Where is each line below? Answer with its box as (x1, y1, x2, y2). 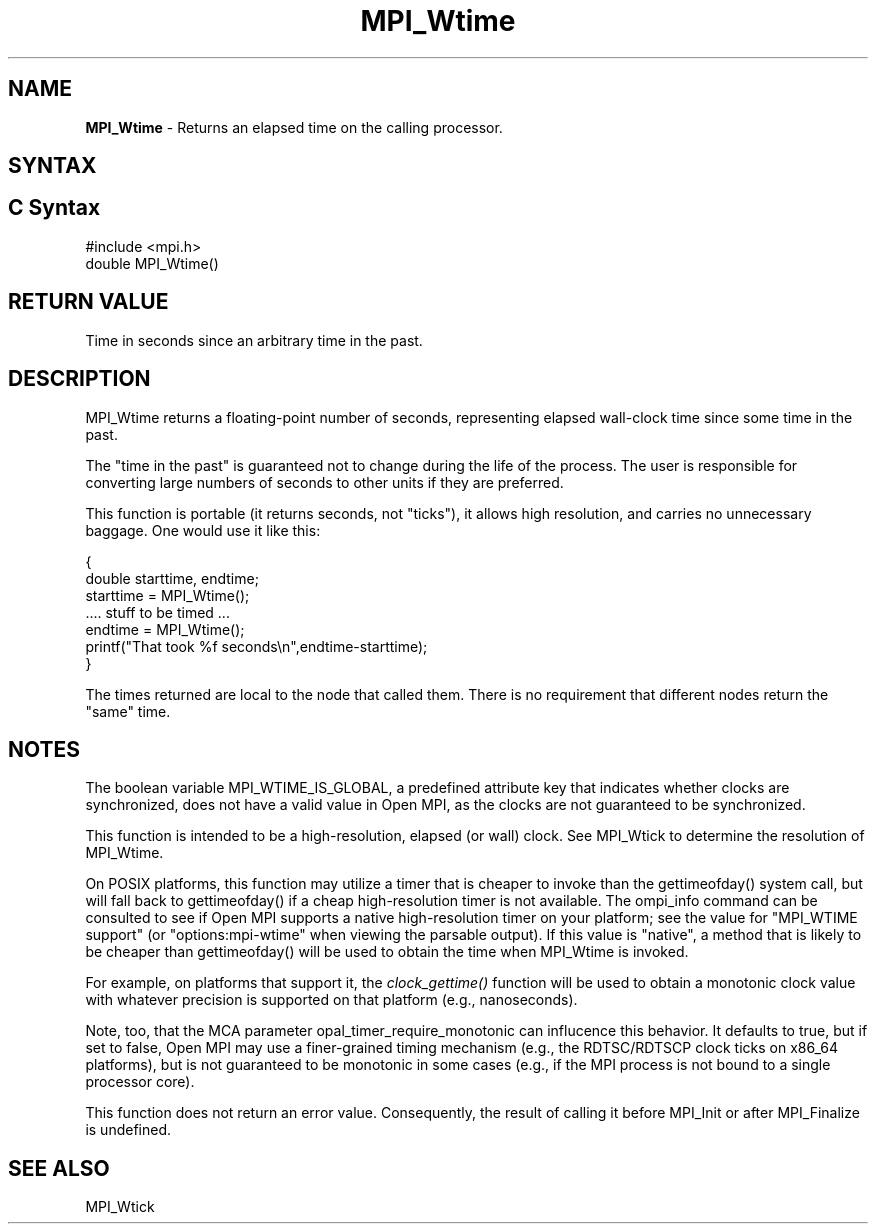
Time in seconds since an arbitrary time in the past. (85, 331, 423, 349)
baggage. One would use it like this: (85, 521, 321, 539)
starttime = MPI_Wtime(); (85, 586, 250, 604)
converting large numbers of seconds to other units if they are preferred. (85, 473, 564, 491)
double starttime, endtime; (85, 569, 259, 587)
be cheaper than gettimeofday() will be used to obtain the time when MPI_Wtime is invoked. (85, 943, 689, 961)
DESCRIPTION (8, 366, 151, 392)
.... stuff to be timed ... (85, 603, 230, 621)
